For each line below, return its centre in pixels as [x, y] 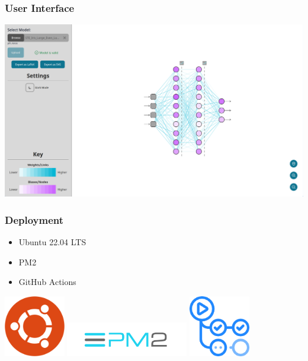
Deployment [34, 219]
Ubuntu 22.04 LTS [52, 241]
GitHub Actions [47, 282]
